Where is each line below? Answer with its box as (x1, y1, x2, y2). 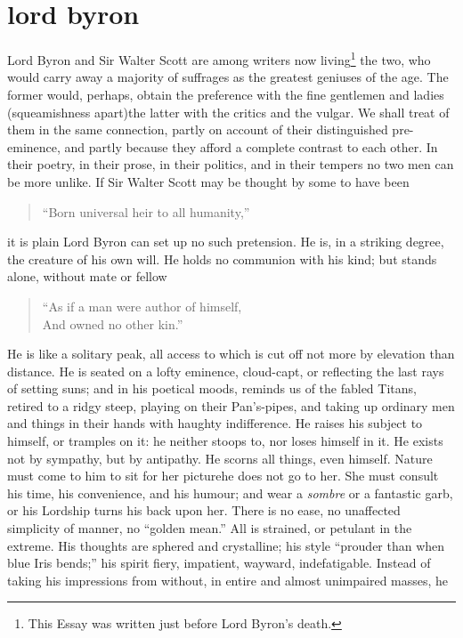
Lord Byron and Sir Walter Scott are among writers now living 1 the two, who (7, 48, 431, 69)
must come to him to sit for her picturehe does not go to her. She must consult (7, 466, 439, 485)
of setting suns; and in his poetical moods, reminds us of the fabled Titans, (7, 379, 417, 398)
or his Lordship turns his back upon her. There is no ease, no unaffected (7, 501, 401, 520)
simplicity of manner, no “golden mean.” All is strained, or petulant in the (7, 519, 412, 537)
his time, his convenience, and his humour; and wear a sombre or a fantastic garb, (7, 483, 453, 502)
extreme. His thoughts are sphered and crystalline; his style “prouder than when (7, 536, 445, 554)
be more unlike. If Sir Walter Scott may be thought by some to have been (7, 172, 410, 190)
